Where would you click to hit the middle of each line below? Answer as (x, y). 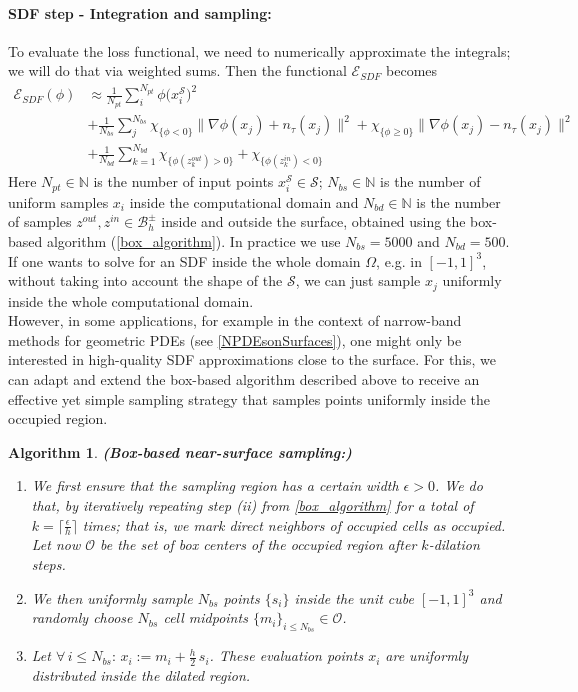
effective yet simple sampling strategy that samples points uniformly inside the (249, 398)
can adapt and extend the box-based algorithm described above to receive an (244, 378)
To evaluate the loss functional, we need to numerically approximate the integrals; (259, 50)
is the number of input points (183, 181)
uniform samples (58, 201)
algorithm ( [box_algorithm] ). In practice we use (193, 240)
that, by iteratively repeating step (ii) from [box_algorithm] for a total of (252, 504)
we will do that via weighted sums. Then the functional (177, 70)
